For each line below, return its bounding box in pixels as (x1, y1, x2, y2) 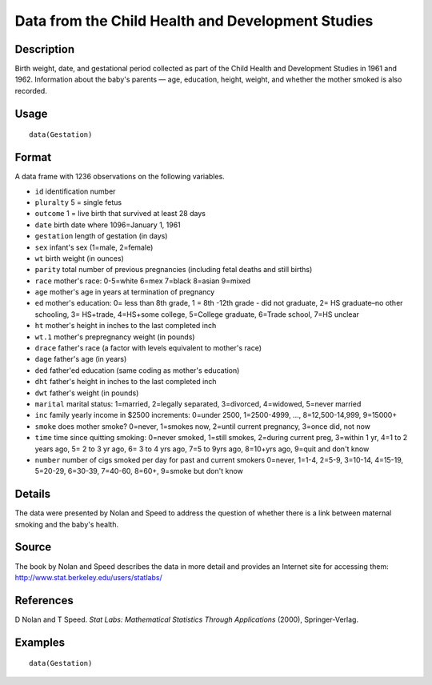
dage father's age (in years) (34, 355, 127, 364)
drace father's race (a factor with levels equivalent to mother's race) (34, 343, 262, 353)
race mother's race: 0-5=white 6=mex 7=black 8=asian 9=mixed (34, 276, 251, 286)
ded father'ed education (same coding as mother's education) (34, 365, 240, 375)
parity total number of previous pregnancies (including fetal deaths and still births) (34, 265, 313, 274)
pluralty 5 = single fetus (34, 197, 122, 207)
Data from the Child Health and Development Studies (14, 12, 374, 30)
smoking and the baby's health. (14, 519, 119, 529)
